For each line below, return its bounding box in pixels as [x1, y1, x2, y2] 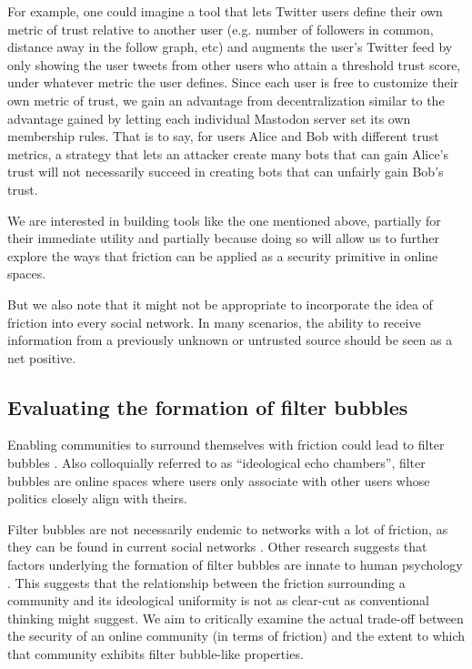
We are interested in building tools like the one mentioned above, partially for [7, 210, 441, 229]
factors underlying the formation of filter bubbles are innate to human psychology [7, 555, 463, 574]
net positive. [7, 348, 76, 367]
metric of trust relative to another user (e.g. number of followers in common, [7, 19, 434, 38]
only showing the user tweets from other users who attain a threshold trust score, [7, 55, 461, 74]
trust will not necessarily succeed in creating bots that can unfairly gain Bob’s [7, 162, 444, 181]
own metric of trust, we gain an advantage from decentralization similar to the [7, 90, 445, 109]
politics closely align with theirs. [7, 489, 187, 508]
